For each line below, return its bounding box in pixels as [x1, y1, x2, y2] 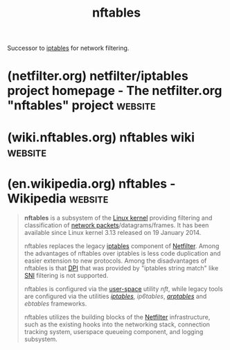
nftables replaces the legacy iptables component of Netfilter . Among [24, 241, 220, 250]
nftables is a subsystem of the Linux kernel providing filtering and [24, 213, 213, 222]
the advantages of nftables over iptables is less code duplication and [24, 249, 221, 257]
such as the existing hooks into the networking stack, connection [24, 320, 210, 329]
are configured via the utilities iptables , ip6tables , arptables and [24, 292, 207, 300]
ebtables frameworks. [24, 299, 87, 308]
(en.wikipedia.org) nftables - [7, 175, 176, 191]
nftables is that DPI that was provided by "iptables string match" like [24, 263, 219, 272]
